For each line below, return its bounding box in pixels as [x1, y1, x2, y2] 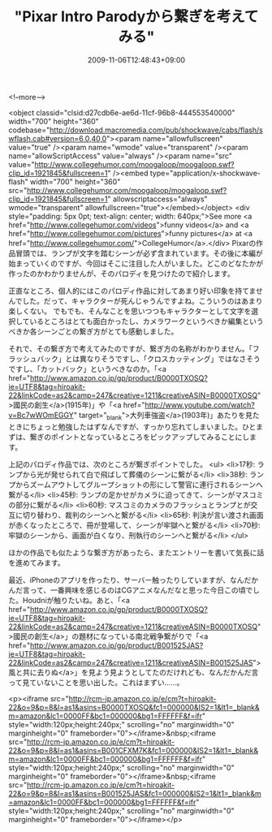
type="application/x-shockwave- [149, 168, 261, 178]
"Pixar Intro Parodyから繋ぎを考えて [14, 7, 259, 26]
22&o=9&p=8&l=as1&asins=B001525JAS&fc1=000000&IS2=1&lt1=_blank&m [8, 788, 261, 798]
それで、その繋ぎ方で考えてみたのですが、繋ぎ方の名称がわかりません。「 [8, 343, 253, 353]
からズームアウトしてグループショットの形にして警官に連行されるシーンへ [15, 480, 264, 489]
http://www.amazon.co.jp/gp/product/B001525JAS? [29, 640, 204, 650]
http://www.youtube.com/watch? [145, 399, 256, 410]
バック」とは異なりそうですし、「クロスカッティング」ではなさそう [36, 354, 261, 364]
